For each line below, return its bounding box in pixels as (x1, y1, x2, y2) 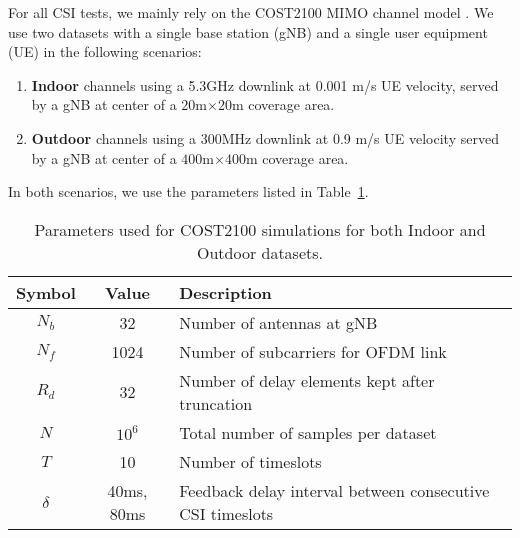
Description (179, 280, 272, 304)
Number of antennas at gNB (179, 310, 378, 334)
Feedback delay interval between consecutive (179, 478, 490, 502)
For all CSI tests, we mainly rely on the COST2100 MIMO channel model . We (8, 2, 494, 22)
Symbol (16, 280, 76, 304)
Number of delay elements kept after (179, 368, 435, 392)
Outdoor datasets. (196, 240, 324, 264)
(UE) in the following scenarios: (8, 41, 202, 62)
